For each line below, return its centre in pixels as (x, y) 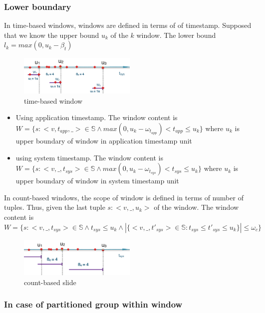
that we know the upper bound (52, 35)
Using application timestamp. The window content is (97, 117)
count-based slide (50, 282)
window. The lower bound (176, 35)
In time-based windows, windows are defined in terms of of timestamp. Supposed (128, 25)
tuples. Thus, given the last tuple (55, 207)
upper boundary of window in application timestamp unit (104, 141)
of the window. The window (196, 207)
